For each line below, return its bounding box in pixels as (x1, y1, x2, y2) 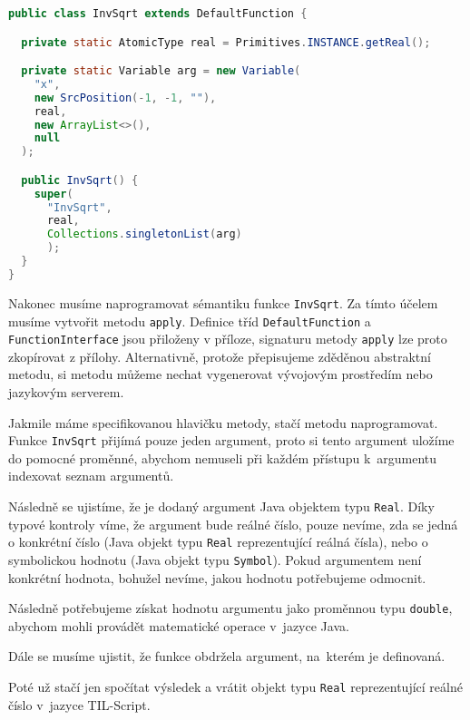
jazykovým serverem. (8, 383, 124, 401)
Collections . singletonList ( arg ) (46, 228, 242, 241)
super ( (34, 187, 73, 200)
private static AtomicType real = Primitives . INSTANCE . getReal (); (21, 35, 431, 49)
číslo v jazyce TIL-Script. (8, 695, 151, 714)
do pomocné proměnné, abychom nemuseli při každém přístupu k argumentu (8, 448, 437, 467)
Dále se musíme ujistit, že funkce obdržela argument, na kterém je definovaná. (8, 647, 446, 666)
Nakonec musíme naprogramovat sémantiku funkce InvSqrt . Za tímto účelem (8, 293, 438, 312)
